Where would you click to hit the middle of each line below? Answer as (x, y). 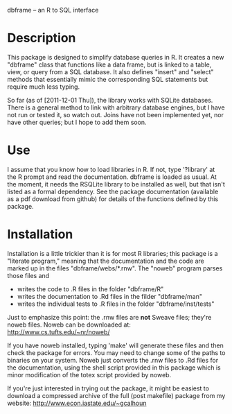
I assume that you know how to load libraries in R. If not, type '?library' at (111, 169)
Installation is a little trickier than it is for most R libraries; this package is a (113, 253)
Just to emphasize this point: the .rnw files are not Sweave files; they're (109, 317)
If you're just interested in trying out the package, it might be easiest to (108, 388)
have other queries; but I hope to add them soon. (77, 122)
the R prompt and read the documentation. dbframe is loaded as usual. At (112, 177)
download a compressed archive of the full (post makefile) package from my (116, 395)
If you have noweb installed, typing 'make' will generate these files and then (115, 345)
